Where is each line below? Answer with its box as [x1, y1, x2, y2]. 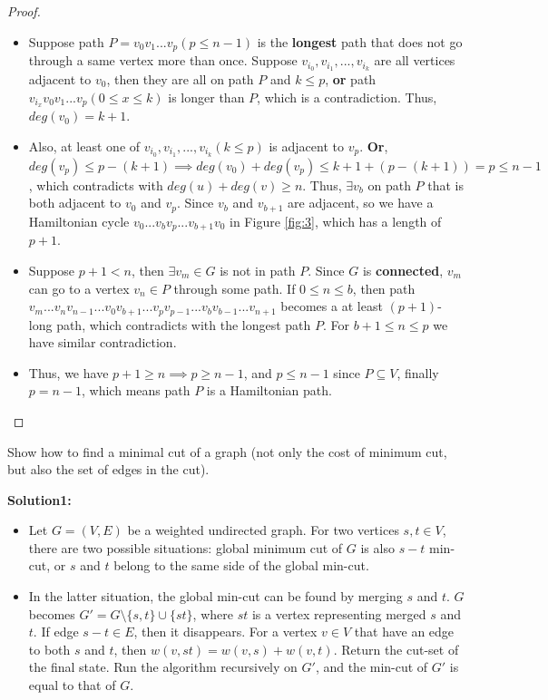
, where [192, 604, 233, 623]
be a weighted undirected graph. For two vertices [127, 520, 399, 540]
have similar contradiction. [28, 333, 177, 352]
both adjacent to [28, 193, 122, 212]
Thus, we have [28, 363, 109, 382]
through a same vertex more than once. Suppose [28, 51, 298, 70]
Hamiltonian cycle [28, 211, 130, 230]
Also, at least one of [28, 136, 141, 155]
